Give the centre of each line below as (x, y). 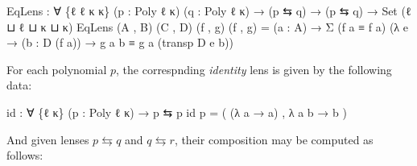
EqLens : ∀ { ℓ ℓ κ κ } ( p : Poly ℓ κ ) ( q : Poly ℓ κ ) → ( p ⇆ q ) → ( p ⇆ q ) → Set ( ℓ (209, 10)
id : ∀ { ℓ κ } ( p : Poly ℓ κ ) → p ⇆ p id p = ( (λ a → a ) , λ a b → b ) (177, 112)
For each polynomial (57, 69)
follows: (25, 155)
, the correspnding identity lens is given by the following (254, 69)
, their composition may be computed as (274, 139)
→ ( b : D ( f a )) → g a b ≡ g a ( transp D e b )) (120, 42)
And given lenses (48, 139)
